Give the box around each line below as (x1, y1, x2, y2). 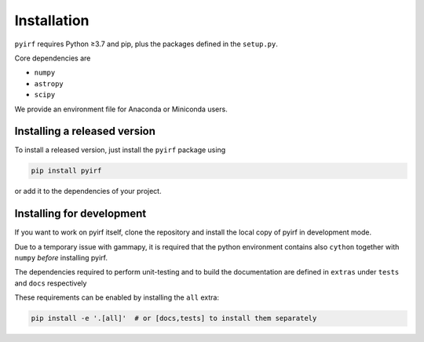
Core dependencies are (14, 53, 91, 63)
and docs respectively (14, 278, 87, 288)
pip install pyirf (31, 166, 102, 176)
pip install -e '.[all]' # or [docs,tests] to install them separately (31, 314, 317, 323)
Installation (14, 12, 90, 29)
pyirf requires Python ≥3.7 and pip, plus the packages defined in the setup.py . (14, 39, 278, 49)
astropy (34, 79, 64, 88)
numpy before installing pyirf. (14, 253, 108, 263)
